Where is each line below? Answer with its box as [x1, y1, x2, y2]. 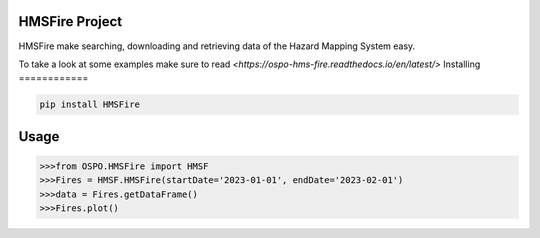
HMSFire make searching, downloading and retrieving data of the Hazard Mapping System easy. [18, 40, 416, 52]
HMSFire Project [18, 13, 123, 30]
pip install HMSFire [39, 99, 140, 110]
